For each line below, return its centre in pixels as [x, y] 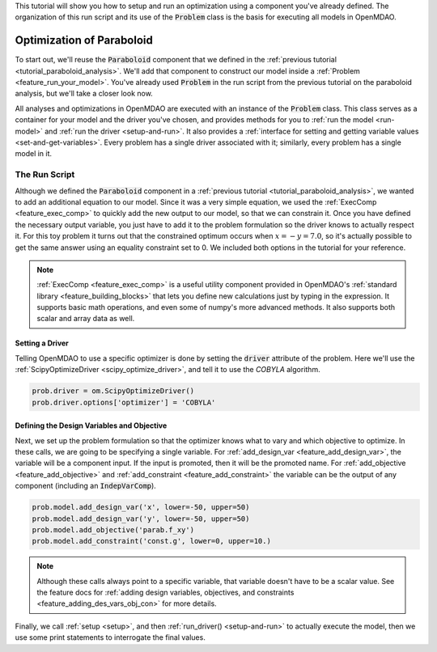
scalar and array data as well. [86, 319]
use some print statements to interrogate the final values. [110, 637]
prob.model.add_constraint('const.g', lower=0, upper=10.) [151, 541]
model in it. [34, 154]
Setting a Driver [42, 343]
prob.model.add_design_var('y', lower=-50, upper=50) [141, 519]
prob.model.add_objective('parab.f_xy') [113, 529]
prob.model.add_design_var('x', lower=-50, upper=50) [141, 507]
